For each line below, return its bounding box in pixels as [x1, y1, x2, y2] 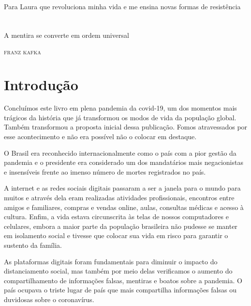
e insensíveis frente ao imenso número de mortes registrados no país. [4, 166, 206, 177]
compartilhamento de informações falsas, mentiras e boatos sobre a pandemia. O [4, 275, 242, 285]
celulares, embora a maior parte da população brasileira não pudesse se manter [4, 221, 237, 231]
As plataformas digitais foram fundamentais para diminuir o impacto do [4, 256, 218, 266]
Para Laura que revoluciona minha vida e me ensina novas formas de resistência [4, 1, 241, 12]
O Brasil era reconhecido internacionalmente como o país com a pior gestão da [4, 147, 236, 158]
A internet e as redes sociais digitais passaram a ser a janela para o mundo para [4, 183, 241, 193]
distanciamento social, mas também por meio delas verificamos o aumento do [4, 266, 233, 276]
